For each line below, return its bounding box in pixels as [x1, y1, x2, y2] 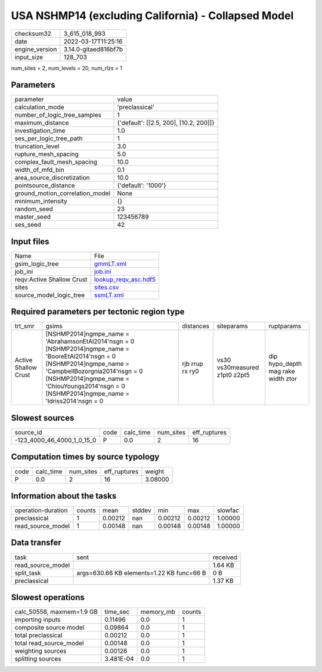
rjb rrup [182, 360, 203, 368]
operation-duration [14, 506, 68, 514]
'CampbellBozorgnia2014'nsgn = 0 [45, 367, 143, 375]
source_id [14, 429, 42, 436]
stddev [132, 506, 151, 514]
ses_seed [14, 221, 42, 229]
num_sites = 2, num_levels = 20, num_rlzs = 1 [11, 64, 122, 72]
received [212, 553, 238, 561]
